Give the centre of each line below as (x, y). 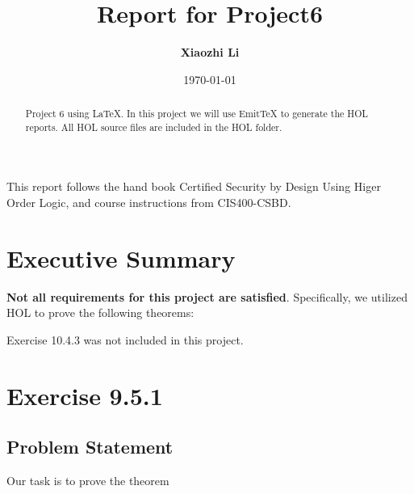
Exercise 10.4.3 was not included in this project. (125, 339)
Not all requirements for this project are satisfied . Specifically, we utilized (207, 296)
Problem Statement (90, 447)
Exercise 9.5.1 (85, 395)
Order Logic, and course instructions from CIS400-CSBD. (149, 203)
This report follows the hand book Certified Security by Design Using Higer (194, 186)
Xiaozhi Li (210, 52)
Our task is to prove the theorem (88, 481)
